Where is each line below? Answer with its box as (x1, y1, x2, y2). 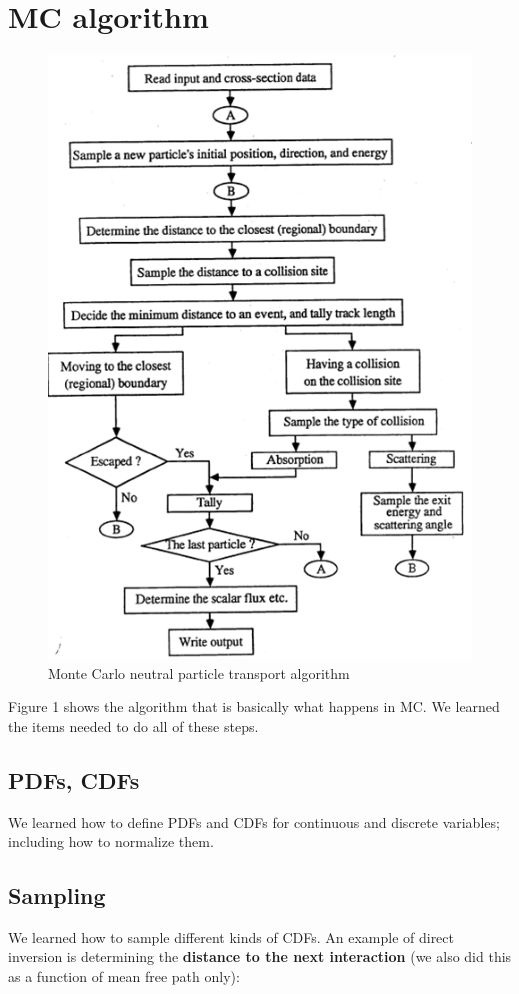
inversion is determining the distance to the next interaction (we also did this (8, 946, 512, 967)
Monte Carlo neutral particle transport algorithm (48, 662, 350, 683)
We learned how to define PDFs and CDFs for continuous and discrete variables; (8, 811, 500, 832)
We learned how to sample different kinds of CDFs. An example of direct (8, 926, 454, 947)
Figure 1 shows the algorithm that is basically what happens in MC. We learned (8, 696, 500, 717)
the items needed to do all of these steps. (8, 715, 259, 736)
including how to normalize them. (8, 831, 214, 852)
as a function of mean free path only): (8, 966, 240, 987)
